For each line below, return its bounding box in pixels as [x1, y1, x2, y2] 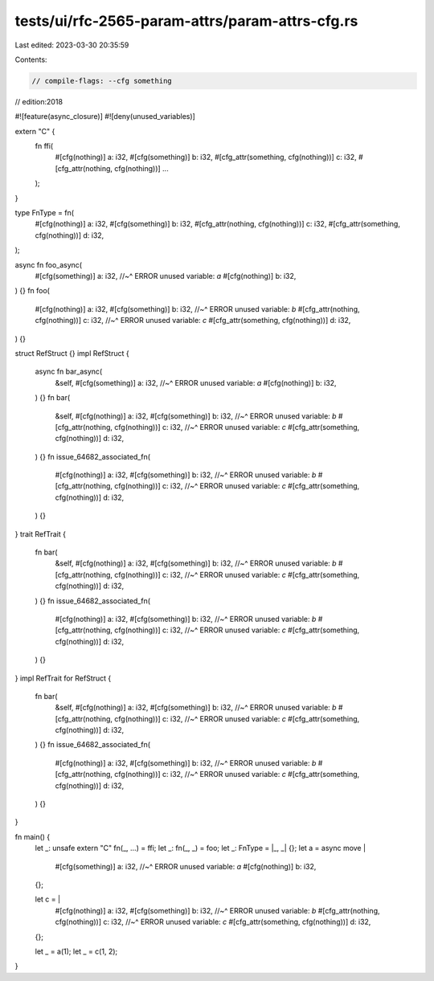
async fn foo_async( [14, 260, 83, 269]
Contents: [14, 55, 47, 64]
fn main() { [14, 832, 51, 841]
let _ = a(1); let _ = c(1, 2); [35, 946, 118, 956]
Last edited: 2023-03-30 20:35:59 [14, 40, 129, 50]
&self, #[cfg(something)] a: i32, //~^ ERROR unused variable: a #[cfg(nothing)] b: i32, [55, 378, 337, 387]
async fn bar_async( [35, 366, 103, 377]
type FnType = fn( [14, 208, 75, 218]
